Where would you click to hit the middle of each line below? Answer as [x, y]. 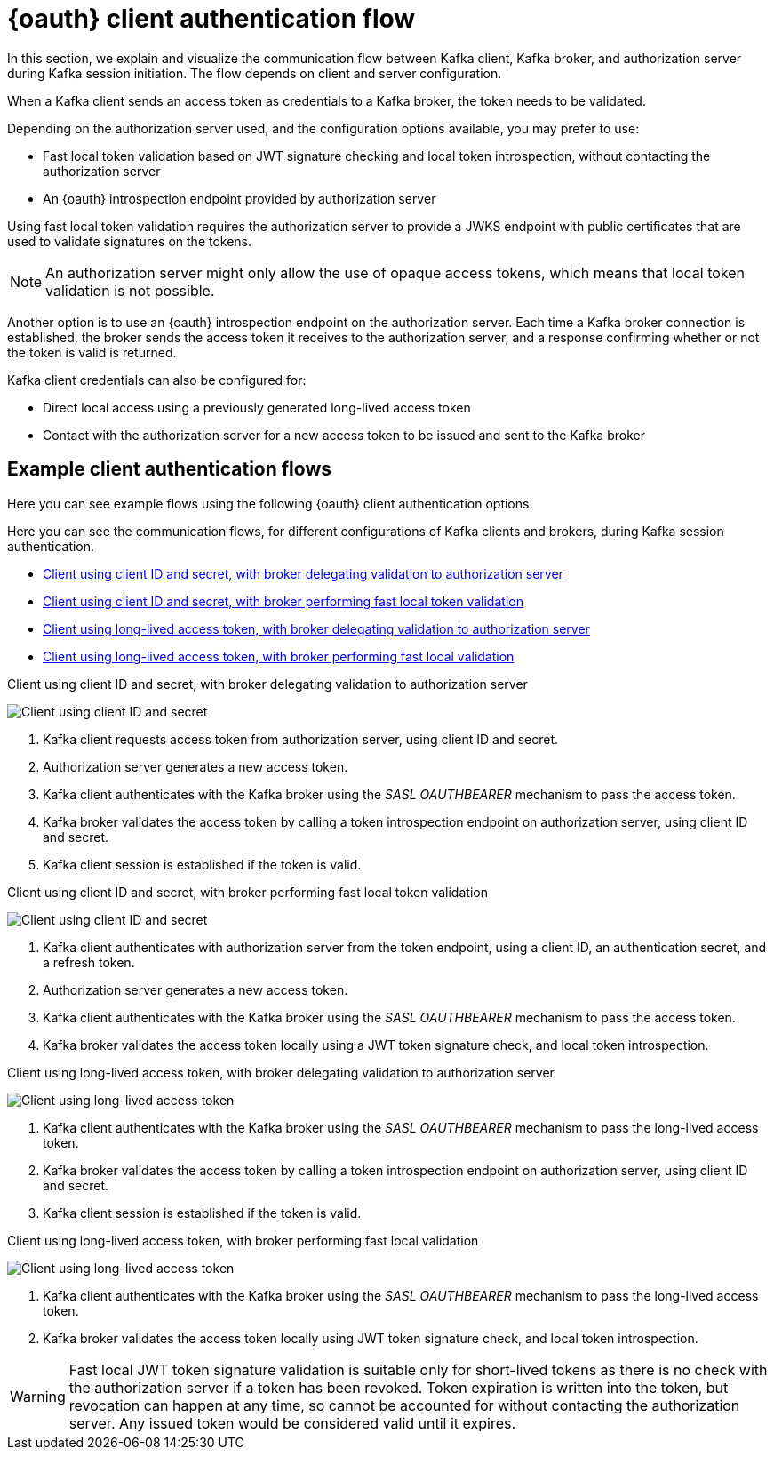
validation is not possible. [130, 290]
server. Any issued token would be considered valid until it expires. [292, 1423]
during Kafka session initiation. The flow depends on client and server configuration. [255, 73]
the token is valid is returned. [92, 352]
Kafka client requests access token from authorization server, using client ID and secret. [301, 739]
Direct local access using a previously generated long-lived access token [257, 407]
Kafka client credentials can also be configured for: [157, 380]
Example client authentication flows [170, 469]
